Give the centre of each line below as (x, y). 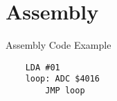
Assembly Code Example (58, 45)
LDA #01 (43, 67)
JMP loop (65, 91)
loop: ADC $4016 (63, 79)
